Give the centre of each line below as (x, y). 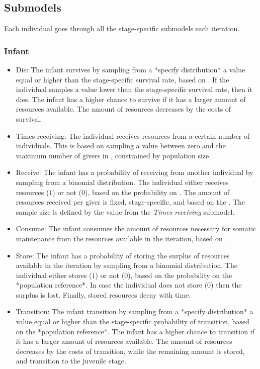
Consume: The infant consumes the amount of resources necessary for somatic (136, 228)
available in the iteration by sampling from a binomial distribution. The (126, 265)
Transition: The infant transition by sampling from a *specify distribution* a (135, 311)
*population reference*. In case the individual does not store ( (112, 285)
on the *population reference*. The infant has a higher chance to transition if (135, 331)
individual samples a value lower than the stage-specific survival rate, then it (134, 89)
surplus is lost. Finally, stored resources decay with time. (103, 294)
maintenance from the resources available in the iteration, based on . (121, 238)
